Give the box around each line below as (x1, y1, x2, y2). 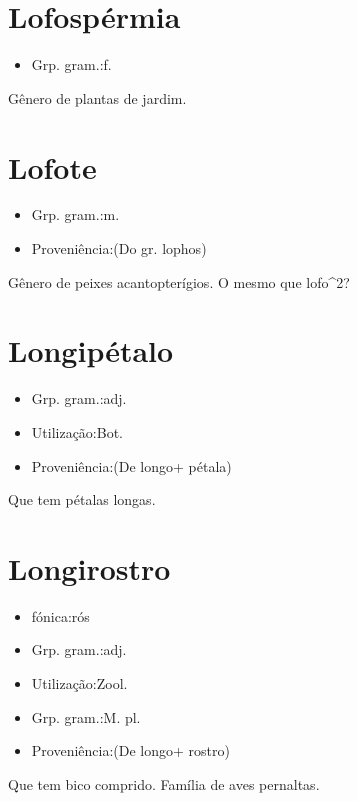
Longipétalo (8, 330, 174, 371)
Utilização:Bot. (31, 421, 123, 442)
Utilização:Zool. (31, 673, 128, 694)
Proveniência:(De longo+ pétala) (31, 455, 232, 476)
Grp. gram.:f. (31, 54, 112, 75)
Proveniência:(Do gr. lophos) (31, 238, 207, 259)
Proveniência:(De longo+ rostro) (31, 740, 230, 761)
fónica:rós (31, 605, 90, 626)
